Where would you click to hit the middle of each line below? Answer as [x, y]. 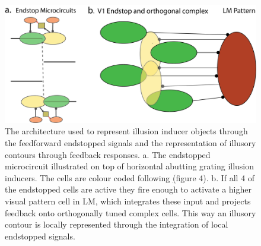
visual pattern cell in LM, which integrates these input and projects [128, 201]
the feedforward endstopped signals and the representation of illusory [130, 142]
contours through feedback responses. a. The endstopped [108, 154]
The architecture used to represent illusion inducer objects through [126, 131]
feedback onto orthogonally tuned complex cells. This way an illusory [130, 212]
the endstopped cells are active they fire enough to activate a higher [128, 189]
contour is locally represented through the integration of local [117, 224]
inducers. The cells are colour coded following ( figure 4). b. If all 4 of [130, 177]
